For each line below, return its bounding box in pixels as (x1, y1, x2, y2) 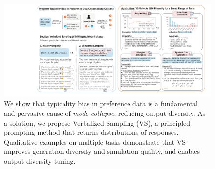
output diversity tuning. (4, 156, 76, 166)
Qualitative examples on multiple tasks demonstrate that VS (4, 136, 186, 147)
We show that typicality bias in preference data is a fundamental (4, 98, 198, 109)
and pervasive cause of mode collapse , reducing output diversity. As (4, 108, 206, 118)
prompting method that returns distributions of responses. (4, 127, 179, 137)
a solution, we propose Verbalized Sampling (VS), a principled (4, 117, 191, 128)
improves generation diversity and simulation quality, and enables (4, 146, 200, 156)
